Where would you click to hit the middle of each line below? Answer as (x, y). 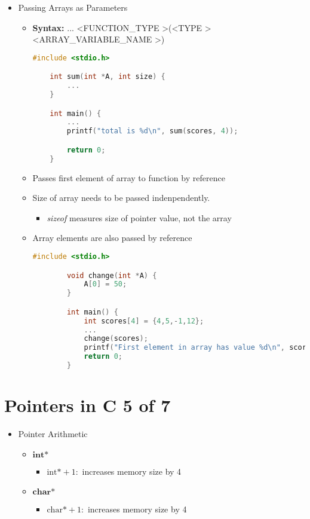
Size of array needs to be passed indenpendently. (121, 198)
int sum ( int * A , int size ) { (108, 77)
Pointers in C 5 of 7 (88, 405)
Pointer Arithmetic (53, 434)
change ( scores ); (116, 339)
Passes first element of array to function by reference (129, 177)
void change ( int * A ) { (112, 275)
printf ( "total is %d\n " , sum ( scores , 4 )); (152, 131)
